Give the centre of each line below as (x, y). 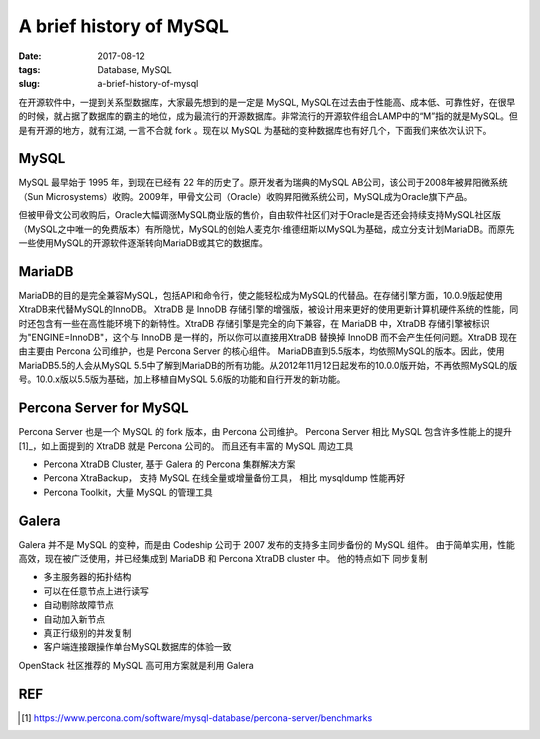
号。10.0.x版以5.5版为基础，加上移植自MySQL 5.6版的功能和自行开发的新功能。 (182, 379)
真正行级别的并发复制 (87, 632)
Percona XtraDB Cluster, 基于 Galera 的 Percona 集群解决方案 (169, 464)
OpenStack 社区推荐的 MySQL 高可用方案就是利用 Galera (136, 665)
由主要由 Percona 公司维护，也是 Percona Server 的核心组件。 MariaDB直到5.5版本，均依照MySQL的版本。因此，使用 (261, 351)
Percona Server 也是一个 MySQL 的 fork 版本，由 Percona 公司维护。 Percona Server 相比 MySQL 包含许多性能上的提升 (265, 432)
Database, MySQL (134, 69)
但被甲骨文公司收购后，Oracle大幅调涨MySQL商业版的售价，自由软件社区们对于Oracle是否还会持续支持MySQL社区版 (260, 215)
